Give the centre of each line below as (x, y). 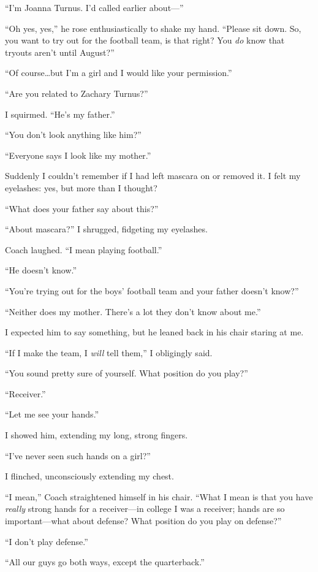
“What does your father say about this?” (82, 208)
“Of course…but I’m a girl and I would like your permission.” (119, 73)
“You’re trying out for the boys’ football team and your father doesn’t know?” (152, 290)
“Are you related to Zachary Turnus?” (77, 93)
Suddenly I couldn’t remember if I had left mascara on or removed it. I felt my (153, 176)
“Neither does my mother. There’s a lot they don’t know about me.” (133, 311)
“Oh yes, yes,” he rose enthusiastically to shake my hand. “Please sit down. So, (153, 28)
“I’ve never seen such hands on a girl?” (78, 455)
